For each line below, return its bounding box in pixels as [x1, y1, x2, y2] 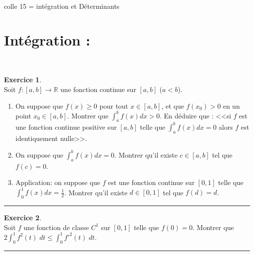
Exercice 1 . [4, 74, 42, 85]
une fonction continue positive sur [15, 121, 117, 132]
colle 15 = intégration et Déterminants [4, 1, 120, 11]
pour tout [99, 100, 128, 111]
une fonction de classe [23, 222, 89, 232]
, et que [161, 100, 184, 111]
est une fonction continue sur [108, 177, 195, 187]
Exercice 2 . [4, 212, 42, 223]
